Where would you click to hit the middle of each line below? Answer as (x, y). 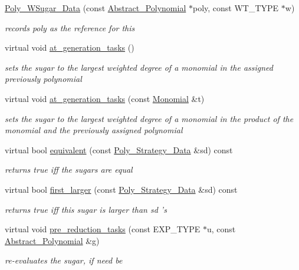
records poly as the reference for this (70, 27)
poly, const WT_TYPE (236, 8)
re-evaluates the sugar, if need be (64, 260)
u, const (221, 229)
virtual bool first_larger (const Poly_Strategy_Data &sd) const (121, 189)
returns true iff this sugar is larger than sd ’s (86, 209)
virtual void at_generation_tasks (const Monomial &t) (105, 98)
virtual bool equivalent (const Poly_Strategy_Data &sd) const (119, 149)
